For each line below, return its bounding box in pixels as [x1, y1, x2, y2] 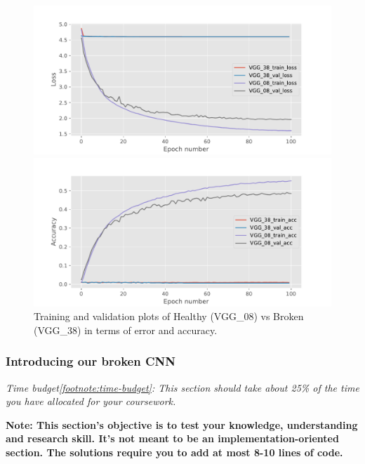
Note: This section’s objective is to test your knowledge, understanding [6, 417, 358, 432]
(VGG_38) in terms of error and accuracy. [34, 322, 218, 337]
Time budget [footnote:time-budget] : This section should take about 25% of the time [6, 380, 359, 395]
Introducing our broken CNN [6, 352, 175, 370]
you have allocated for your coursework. [6, 394, 176, 409]
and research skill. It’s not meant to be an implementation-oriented [6, 431, 339, 446]
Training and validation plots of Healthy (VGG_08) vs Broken [34, 309, 304, 324]
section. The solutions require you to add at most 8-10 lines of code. [6, 444, 343, 459]
